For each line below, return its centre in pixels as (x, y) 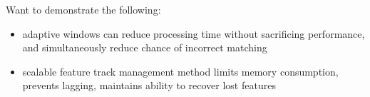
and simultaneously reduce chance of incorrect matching (145, 47)
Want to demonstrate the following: (83, 9)
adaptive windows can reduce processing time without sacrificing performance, (194, 33)
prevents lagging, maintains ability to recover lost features (149, 85)
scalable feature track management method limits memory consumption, (180, 71)
